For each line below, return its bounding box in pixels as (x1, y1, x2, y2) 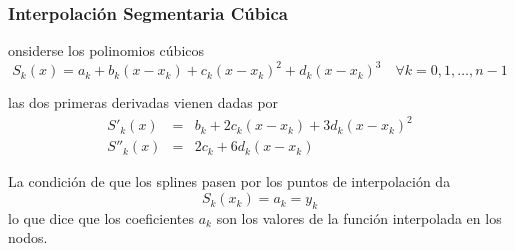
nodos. (8, 227, 48, 248)
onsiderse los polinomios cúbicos (8, 40, 205, 61)
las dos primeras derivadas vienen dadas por (8, 92, 279, 113)
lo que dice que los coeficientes (8, 207, 195, 228)
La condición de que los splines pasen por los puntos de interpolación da (8, 171, 451, 192)
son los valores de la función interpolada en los (216, 207, 502, 228)
